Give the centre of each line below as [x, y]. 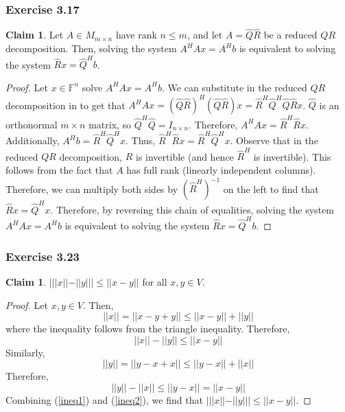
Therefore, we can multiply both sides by [92, 188]
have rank [136, 35]
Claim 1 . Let [35, 35]
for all [155, 281]
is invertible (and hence [185, 156]
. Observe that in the [274, 140]
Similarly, [25, 352]
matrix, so [110, 124]
